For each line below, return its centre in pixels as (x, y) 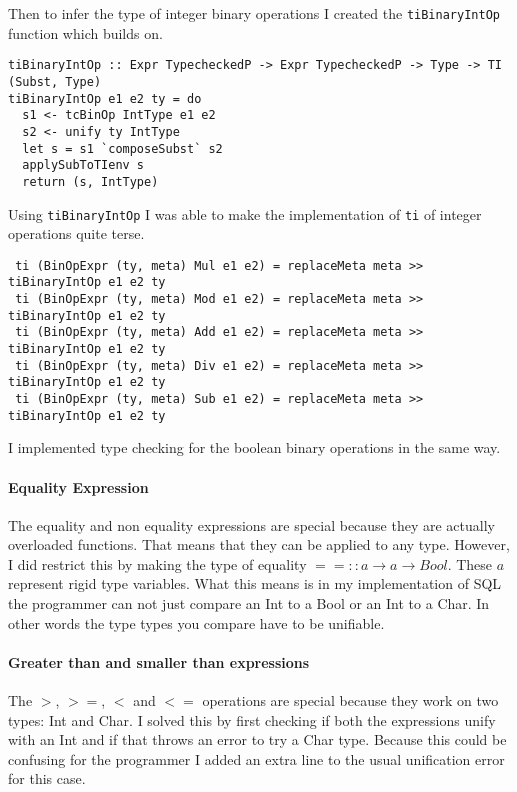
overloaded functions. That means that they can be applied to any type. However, (259, 544)
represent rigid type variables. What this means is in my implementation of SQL (255, 583)
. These (470, 563)
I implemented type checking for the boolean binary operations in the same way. (254, 447)
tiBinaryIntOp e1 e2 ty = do (105, 98)
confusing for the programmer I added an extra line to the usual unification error (256, 758)
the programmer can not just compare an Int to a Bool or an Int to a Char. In (249, 603)
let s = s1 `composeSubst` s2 (122, 148)
